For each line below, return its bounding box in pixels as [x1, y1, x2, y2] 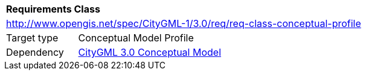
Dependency [6, 46, 64, 58]
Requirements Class [6, 3, 100, 15]
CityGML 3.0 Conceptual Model [78, 46, 222, 58]
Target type [6, 32, 59, 44]
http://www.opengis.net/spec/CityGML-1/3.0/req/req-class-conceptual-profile [6, 17, 361, 29]
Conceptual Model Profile [78, 32, 194, 44]
